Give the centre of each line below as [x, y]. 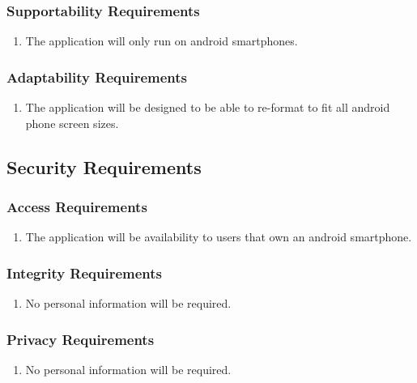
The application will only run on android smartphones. [162, 41]
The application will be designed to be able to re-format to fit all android [208, 107]
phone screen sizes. [72, 123]
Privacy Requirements [81, 339]
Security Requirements [104, 166]
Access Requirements [77, 206]
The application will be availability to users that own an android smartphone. [219, 237]
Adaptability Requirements [97, 77]
